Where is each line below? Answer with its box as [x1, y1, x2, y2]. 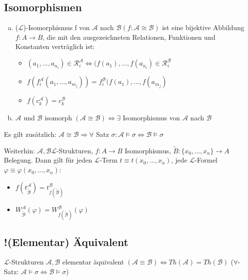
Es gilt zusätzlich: [4, 129, 57, 139]
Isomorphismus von [123, 113, 180, 123]
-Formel [195, 155, 217, 165]
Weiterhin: [4, 145, 35, 155]
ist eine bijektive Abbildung [162, 22, 245, 33]
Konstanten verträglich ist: [15, 41, 95, 51]
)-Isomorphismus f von [23, 22, 90, 33]
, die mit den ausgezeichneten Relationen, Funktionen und [42, 32, 215, 42]
